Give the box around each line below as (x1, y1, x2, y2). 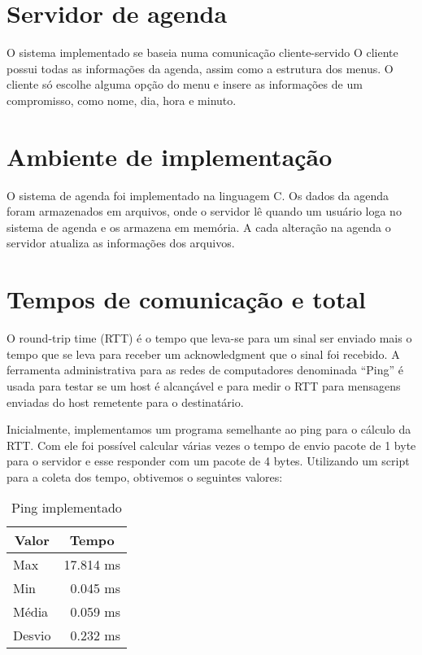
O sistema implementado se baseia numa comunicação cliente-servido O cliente (7, 44, 398, 61)
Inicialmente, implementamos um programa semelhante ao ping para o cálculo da (7, 421, 411, 438)
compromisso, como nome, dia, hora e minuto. (7, 91, 237, 108)
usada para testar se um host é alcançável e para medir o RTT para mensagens (7, 377, 401, 394)
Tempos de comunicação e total (7, 282, 366, 316)
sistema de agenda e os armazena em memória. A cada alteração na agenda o (7, 218, 391, 235)
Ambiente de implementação (7, 139, 333, 172)
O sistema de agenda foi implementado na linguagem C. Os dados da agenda (7, 186, 389, 203)
